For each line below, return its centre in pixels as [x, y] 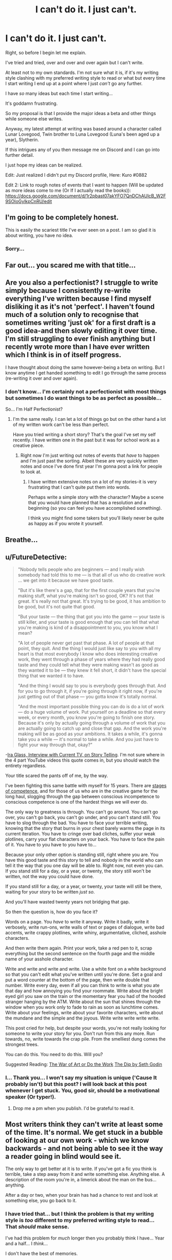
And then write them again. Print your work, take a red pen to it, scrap [79, 948]
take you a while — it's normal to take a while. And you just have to [88, 739]
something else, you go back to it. [41, 1200]
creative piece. [28, 446]
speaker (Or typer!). [31, 1097]
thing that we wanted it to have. [51, 676]
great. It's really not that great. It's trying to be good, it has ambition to [92, 601]
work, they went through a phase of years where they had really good [91, 659]
